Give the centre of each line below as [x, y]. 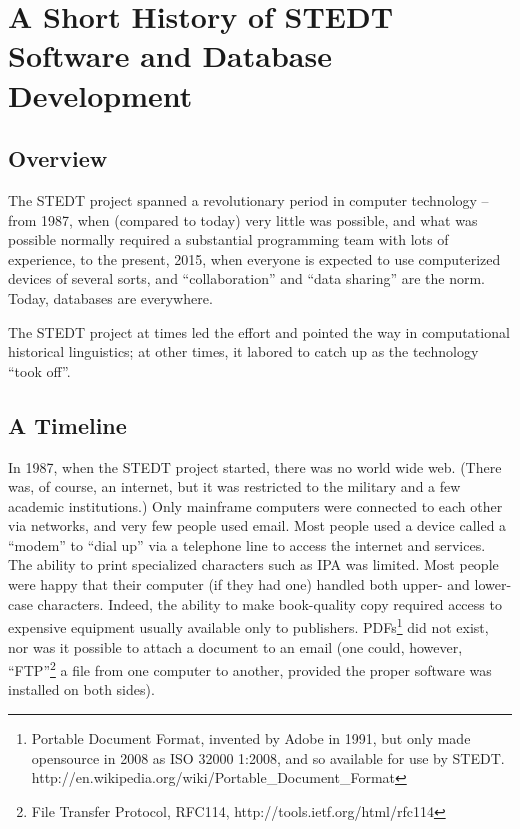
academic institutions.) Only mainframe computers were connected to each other [255, 505]
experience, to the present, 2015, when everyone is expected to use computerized [254, 258]
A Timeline [67, 424]
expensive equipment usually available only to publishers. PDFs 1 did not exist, [248, 625]
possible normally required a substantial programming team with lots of [228, 239]
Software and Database [170, 55]
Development [100, 94]
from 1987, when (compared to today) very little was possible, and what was [243, 219]
